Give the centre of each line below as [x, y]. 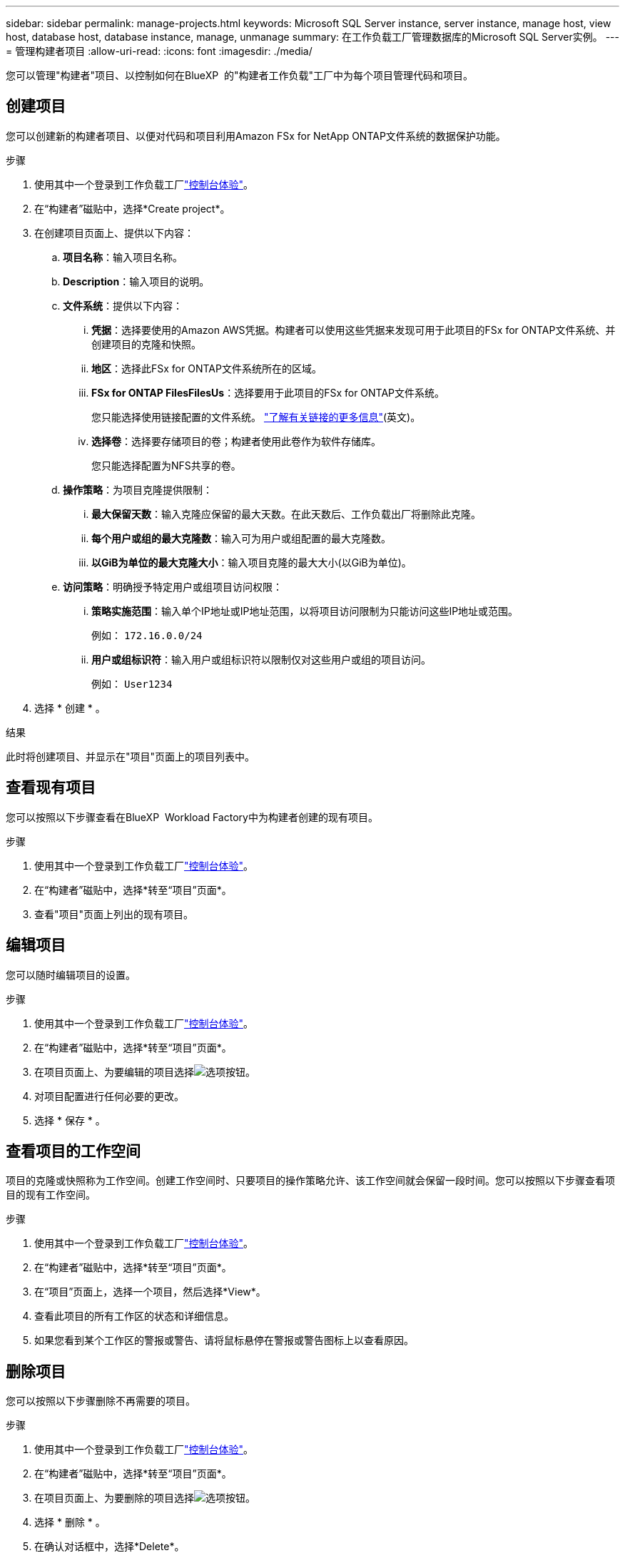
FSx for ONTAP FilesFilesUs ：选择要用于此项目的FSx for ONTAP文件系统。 [268, 392]
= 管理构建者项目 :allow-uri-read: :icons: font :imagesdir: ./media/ [159, 51]
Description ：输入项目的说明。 [136, 281]
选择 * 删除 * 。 [70, 1522]
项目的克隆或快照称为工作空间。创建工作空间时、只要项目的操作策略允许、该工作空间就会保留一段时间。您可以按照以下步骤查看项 [310, 1181]
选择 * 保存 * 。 [70, 1120]
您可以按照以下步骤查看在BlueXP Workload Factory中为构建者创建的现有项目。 [192, 817]
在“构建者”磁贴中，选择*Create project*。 [132, 208]
